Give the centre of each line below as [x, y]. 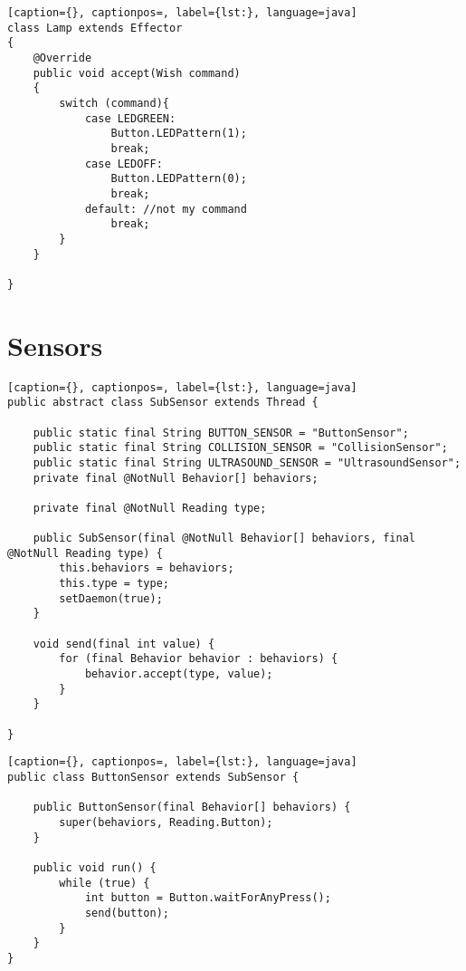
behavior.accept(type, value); [179, 674]
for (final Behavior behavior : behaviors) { [199, 659]
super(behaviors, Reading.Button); [166, 822]
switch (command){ [114, 103]
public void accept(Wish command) [137, 73]
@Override [62, 58]
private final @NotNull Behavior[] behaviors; [176, 478]
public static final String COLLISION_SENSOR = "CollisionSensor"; [240, 448]
